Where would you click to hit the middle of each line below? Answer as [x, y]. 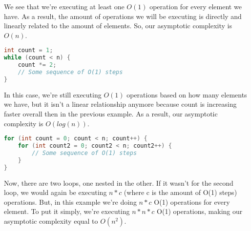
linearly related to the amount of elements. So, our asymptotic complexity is [118, 26]
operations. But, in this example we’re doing [70, 202]
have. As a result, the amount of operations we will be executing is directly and [123, 16]
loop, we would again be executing [55, 192]
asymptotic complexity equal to [51, 221]
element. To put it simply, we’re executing [67, 211]
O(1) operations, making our [200, 211]
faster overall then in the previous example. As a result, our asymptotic [111, 113]
